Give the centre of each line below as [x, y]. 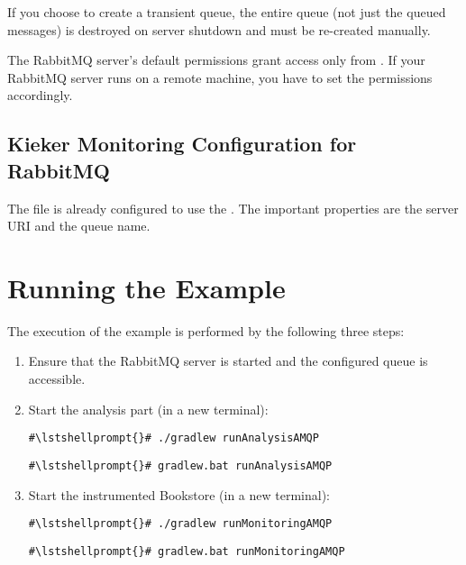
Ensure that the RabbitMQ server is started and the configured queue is [228, 361]
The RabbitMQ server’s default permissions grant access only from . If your [216, 60]
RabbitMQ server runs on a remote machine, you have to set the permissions [220, 77]
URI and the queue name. [79, 226]
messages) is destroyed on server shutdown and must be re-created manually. [219, 29]
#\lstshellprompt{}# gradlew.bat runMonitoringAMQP [187, 551]
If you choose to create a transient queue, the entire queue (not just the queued [227, 12]
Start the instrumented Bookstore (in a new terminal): [179, 494]
